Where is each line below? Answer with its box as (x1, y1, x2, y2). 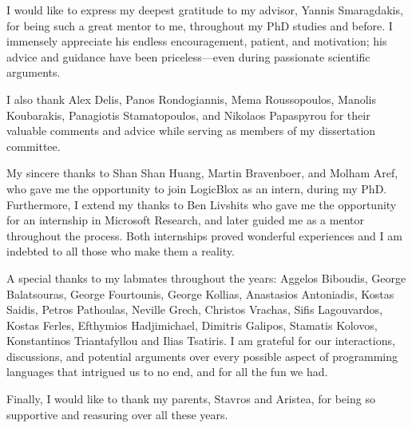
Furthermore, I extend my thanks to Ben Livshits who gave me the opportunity (6, 196, 397, 212)
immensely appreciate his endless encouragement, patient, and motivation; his (6, 33, 387, 50)
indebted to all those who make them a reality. (6, 243, 235, 260)
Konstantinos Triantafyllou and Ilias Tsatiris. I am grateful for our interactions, (6, 332, 395, 349)
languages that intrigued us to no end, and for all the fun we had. (6, 363, 328, 380)
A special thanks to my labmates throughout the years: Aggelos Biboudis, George (6, 269, 406, 286)
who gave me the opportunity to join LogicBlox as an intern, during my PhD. (6, 180, 387, 196)
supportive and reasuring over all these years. (6, 406, 228, 422)
